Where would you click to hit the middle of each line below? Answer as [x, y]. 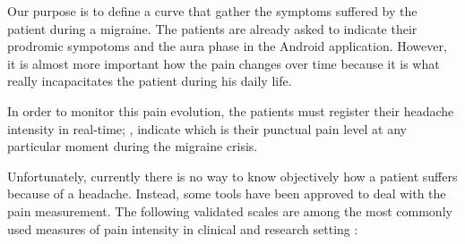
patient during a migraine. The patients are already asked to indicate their [212, 28]
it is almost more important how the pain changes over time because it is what [224, 63]
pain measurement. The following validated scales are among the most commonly [230, 210]
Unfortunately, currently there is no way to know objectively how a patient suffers [232, 176]
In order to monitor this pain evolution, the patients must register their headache [231, 110]
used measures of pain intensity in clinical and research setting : [183, 228]
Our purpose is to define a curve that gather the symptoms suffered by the [212, 11]
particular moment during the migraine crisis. [133, 146]
